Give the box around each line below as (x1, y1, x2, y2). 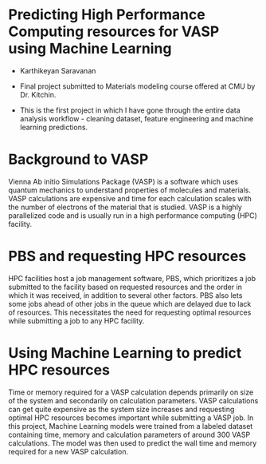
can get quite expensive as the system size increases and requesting (8, 404, 235, 414)
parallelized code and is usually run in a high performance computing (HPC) (8, 210, 257, 220)
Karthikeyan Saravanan (19, 65, 96, 75)
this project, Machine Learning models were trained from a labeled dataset (8, 421, 253, 430)
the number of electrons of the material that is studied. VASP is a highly (8, 202, 243, 212)
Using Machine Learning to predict (8, 344, 242, 362)
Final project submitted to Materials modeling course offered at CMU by (19, 81, 256, 91)
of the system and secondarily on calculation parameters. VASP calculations (8, 395, 259, 405)
